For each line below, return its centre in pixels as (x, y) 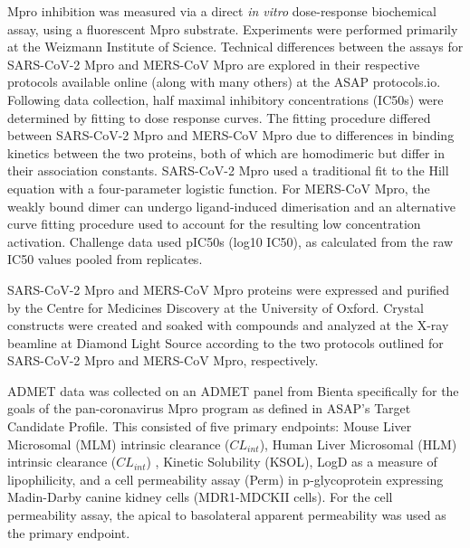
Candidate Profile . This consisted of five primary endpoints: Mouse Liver (210, 426)
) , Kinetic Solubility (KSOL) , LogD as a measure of (292, 462)
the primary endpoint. (69, 532)
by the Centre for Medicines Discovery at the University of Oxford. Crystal (216, 307)
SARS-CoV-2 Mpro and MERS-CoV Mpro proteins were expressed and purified (228, 289)
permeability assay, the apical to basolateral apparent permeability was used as (227, 515)
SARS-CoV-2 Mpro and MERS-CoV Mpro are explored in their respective (214, 64)
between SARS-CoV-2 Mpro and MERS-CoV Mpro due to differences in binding (231, 135)
